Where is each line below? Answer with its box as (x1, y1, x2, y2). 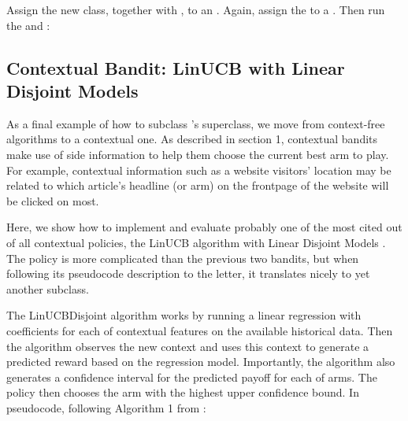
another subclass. (6, 280, 89, 297)
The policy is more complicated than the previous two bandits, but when (6, 249, 359, 266)
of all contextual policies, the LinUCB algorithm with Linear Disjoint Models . (6, 234, 386, 250)
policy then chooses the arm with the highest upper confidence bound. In (6, 384, 359, 401)
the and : (6, 17, 50, 33)
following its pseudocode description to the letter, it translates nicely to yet (6, 265, 370, 282)
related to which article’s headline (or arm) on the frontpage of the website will (6, 177, 389, 194)
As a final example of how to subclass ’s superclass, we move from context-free (6, 115, 385, 131)
